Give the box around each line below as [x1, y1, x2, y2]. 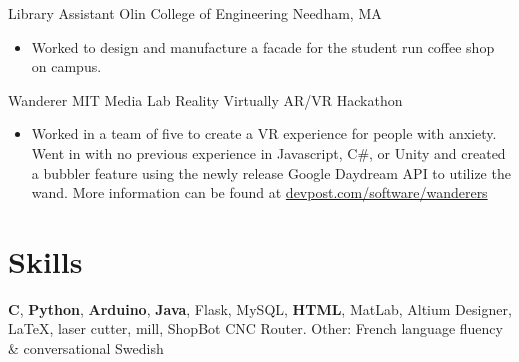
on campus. [31, 56, 102, 77]
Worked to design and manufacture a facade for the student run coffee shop [31, 36, 495, 57]
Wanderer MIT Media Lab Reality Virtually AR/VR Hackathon [8, 89, 403, 110]
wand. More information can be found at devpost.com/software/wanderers [31, 182, 488, 203]
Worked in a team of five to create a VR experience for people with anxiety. [31, 123, 497, 144]
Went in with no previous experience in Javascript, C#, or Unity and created [31, 142, 506, 163]
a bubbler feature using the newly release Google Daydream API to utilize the [31, 162, 511, 183]
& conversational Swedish [8, 338, 164, 359]
